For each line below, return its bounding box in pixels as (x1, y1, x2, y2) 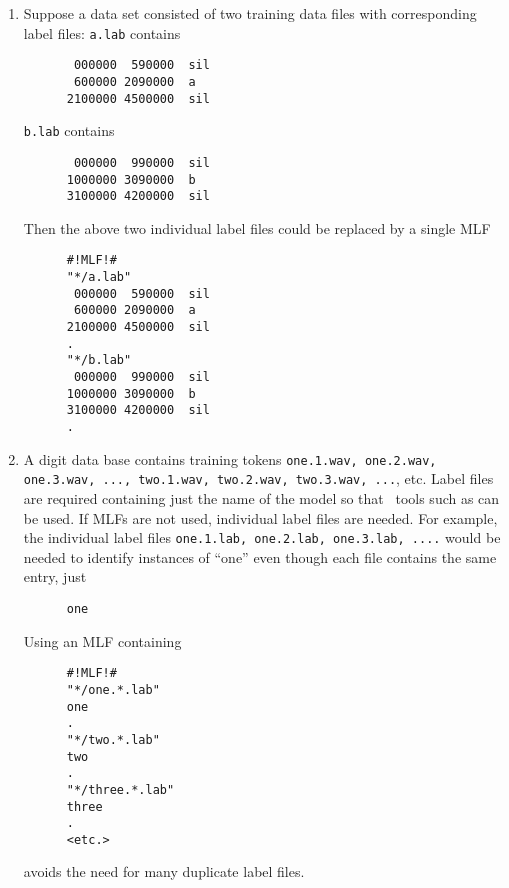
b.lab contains (23, 120, 115, 141)
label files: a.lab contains (23, 22, 181, 43)
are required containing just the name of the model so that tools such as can (23, 487, 500, 508)
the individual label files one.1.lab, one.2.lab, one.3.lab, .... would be (23, 527, 501, 548)
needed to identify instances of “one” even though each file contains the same (23, 546, 497, 567)
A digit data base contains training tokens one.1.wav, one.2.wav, (23, 448, 437, 469)
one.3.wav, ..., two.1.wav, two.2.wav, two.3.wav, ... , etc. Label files (23, 468, 494, 489)
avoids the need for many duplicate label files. (23, 861, 305, 882)
